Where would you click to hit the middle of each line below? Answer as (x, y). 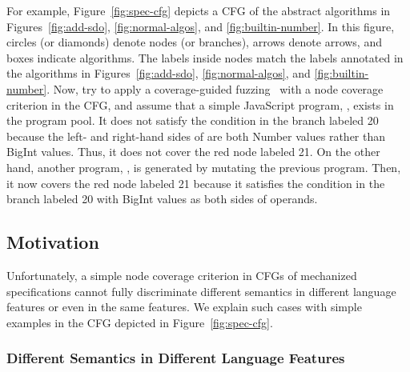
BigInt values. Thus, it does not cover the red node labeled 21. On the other (193, 152)
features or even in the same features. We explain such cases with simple (184, 307)
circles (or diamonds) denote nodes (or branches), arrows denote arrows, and (194, 42)
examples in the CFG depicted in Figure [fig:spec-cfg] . (140, 322)
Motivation (53, 242)
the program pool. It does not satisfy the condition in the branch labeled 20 (193, 120)
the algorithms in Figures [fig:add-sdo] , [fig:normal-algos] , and (159, 73)
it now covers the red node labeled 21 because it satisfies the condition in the (196, 183)
